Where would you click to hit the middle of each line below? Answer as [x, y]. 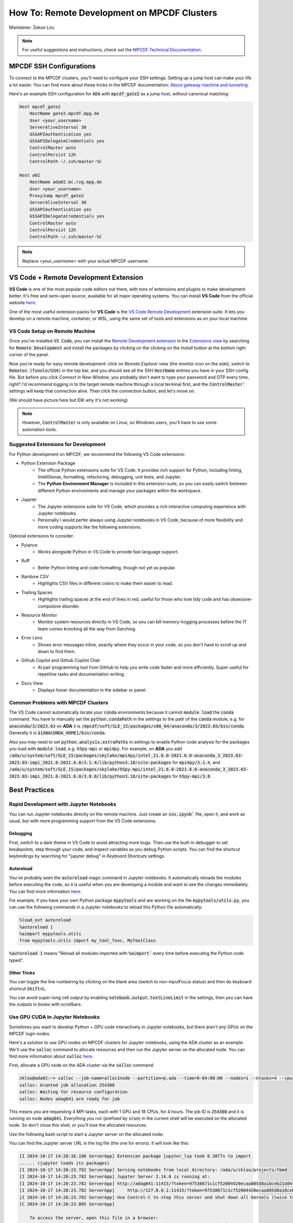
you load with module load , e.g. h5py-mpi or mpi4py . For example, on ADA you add [96, 749]
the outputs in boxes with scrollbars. [46, 1004]
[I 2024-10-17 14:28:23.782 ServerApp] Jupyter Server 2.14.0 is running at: [115, 1177]
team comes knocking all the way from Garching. [87, 629]
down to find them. [57, 651]
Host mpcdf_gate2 [40, 107]
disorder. [71, 606]
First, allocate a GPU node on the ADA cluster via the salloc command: [82, 1065]
